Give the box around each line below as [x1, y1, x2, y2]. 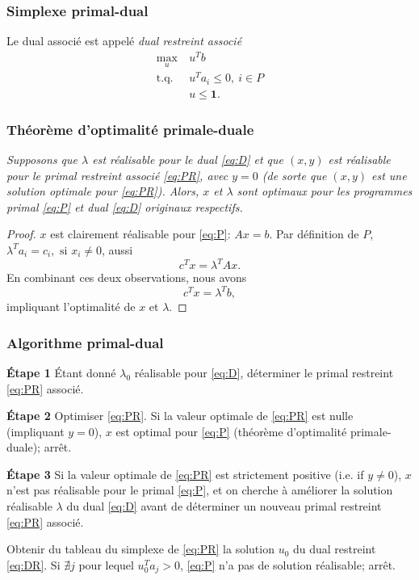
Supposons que [6, 150, 78, 167]
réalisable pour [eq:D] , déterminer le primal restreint [134, 364, 394, 380]
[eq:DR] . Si [6, 556, 61, 573]
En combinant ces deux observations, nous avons [6, 269, 247, 286]
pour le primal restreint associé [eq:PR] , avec [6, 166, 228, 183]
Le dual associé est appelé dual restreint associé [6, 32, 242, 49]
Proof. [6, 225, 36, 242]
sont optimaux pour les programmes [237, 183, 413, 200]
